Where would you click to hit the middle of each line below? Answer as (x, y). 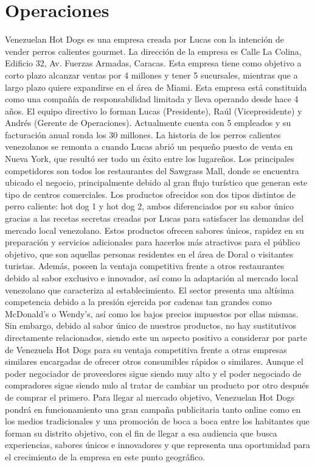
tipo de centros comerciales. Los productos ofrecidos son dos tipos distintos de (150, 194)
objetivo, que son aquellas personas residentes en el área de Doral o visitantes (149, 254)
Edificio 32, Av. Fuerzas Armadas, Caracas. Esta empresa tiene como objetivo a (153, 63)
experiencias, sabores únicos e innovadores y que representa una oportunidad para (158, 445)
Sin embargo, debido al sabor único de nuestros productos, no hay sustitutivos (151, 325)
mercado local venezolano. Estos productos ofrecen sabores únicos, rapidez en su (154, 230)
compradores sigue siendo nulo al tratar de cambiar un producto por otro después (157, 385)
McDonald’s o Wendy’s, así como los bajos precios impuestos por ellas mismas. (152, 313)
